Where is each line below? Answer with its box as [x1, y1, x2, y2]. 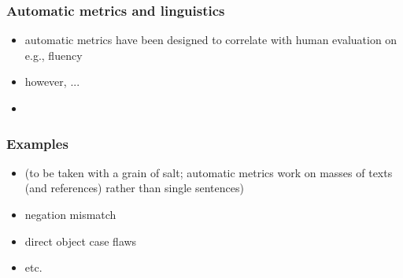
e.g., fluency [24, 46, 83, 63]
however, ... [24, 73, 80, 90]
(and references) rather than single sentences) [24, 180, 244, 196]
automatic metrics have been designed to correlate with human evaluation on [24, 32, 397, 48]
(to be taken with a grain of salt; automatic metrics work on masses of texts [24, 164, 393, 180]
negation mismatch [24, 206, 116, 222]
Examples [6, 133, 68, 153]
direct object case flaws [24, 232, 137, 249]
